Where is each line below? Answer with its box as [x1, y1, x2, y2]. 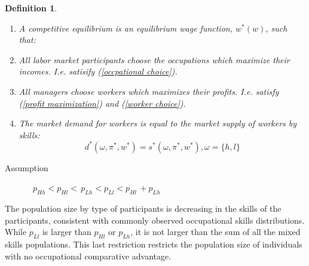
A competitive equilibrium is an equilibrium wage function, [19, 21, 232, 34]
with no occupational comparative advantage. [5, 249, 172, 262]
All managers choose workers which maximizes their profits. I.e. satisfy [19, 85, 279, 97]
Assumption [5, 161, 48, 174]
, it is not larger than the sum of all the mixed [130, 225, 301, 238]
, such [265, 21, 287, 34]
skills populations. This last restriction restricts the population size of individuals [5, 238, 302, 250]
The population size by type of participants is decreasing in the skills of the [5, 202, 282, 215]
